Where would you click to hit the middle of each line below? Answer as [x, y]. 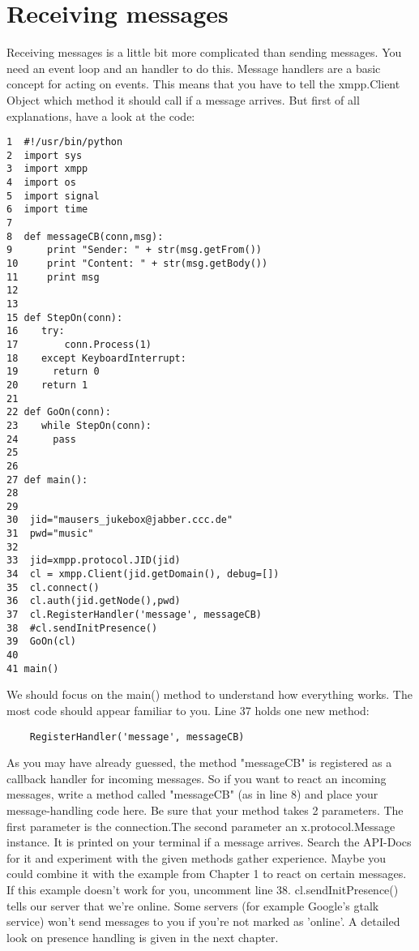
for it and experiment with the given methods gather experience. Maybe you [197, 857]
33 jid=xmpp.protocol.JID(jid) [94, 561]
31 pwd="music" [50, 534]
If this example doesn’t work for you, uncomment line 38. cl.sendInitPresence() [203, 889]
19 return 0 [53, 372]
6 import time [47, 210]
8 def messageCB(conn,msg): [85, 236]
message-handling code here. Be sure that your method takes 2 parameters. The [205, 810]
